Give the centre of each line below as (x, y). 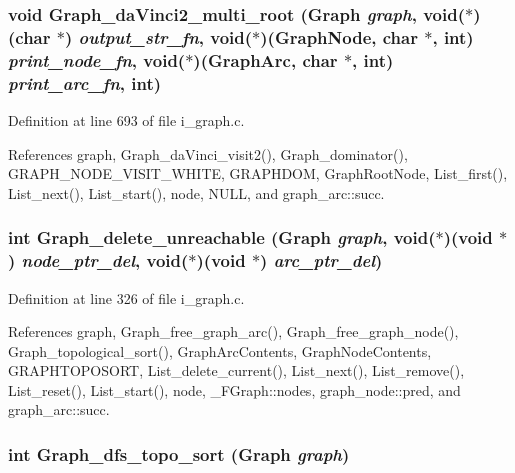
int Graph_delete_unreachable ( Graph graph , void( (222, 237)
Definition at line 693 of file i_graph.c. (126, 119)
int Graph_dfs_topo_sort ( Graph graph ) (179, 453)
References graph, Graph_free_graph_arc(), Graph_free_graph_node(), (233, 331)
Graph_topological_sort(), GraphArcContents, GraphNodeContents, (220, 350)
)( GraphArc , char (265, 59)
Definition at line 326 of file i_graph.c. (126, 297)
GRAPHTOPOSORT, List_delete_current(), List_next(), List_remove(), (236, 370)
